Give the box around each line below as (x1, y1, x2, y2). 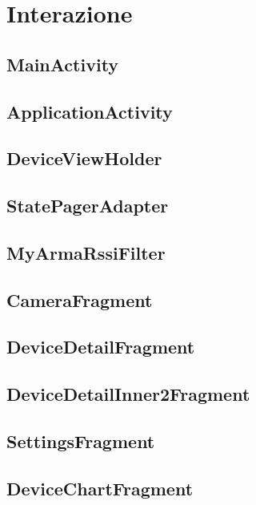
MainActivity (6, 51, 119, 76)
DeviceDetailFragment (6, 334, 195, 359)
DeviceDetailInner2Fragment (6, 382, 250, 406)
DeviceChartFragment (6, 475, 194, 500)
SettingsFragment (6, 429, 155, 454)
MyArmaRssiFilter (6, 240, 166, 265)
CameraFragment (6, 287, 153, 312)
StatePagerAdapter (6, 193, 169, 218)
